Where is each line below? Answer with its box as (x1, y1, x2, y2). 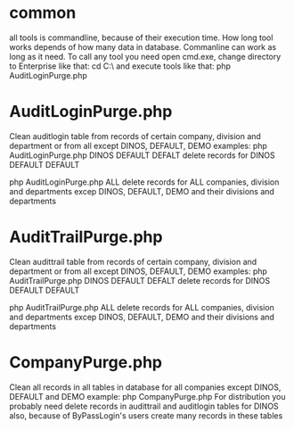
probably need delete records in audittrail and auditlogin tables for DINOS (9, 401, 279, 411)
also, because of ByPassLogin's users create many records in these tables (9, 409, 283, 421)
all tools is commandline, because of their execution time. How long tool (9, 32, 274, 43)
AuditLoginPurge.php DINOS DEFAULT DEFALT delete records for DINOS (9, 150, 275, 161)
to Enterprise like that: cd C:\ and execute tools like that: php (9, 61, 232, 71)
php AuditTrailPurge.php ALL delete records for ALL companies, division (9, 302, 274, 312)
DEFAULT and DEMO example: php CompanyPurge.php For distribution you (9, 391, 286, 401)
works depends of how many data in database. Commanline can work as (9, 41, 277, 52)
